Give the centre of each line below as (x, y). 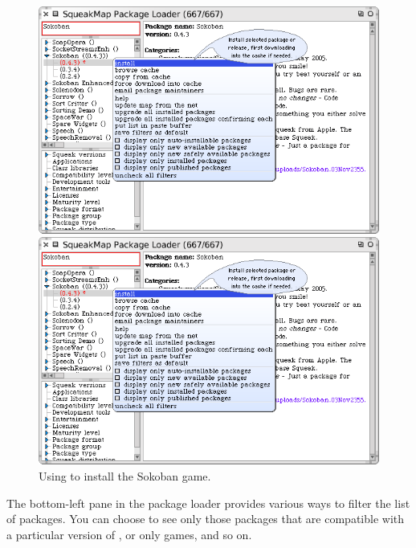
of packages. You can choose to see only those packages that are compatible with (206, 519)
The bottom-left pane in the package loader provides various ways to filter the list (208, 503)
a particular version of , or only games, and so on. (129, 534)
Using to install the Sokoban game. (125, 475)
